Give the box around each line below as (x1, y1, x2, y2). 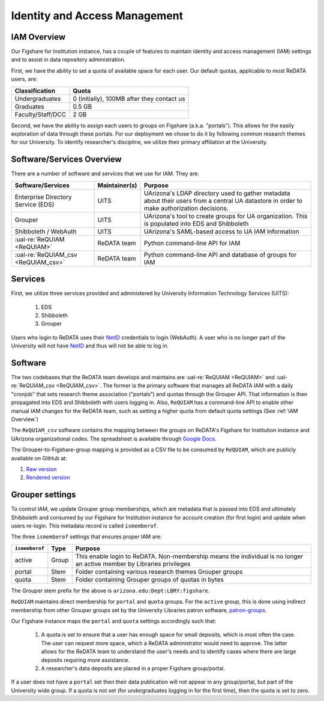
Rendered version (26, 474, 70, 481)
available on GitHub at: (11, 454, 67, 462)
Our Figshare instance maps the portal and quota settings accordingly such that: (11, 618, 217, 625)
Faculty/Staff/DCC (14, 110, 66, 118)
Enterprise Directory (14, 193, 72, 201)
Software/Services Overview (11, 154, 122, 164)
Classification (14, 86, 56, 95)
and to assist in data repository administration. (11, 56, 126, 63)
